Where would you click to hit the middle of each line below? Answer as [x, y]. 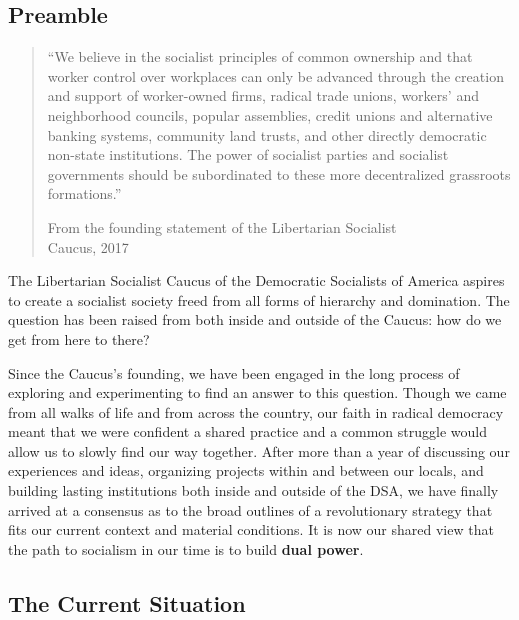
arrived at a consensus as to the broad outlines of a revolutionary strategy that [250, 509]
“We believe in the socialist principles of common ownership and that [260, 56]
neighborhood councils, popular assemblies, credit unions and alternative [270, 114]
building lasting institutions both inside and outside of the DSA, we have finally [253, 490]
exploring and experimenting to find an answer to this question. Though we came [257, 392]
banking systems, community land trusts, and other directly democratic [267, 134]
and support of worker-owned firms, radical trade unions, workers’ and [263, 95]
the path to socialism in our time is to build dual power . [186, 548]
